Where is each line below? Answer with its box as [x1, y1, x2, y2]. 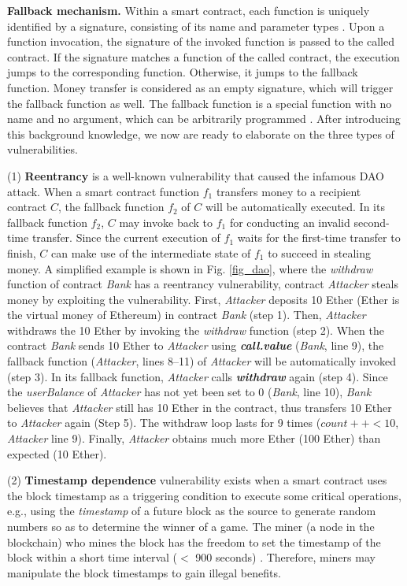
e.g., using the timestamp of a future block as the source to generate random [7, 503, 376, 519]
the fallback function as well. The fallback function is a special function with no [7, 95, 392, 111]
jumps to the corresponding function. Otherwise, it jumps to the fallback [7, 64, 358, 80]
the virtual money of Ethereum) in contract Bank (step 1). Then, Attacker [7, 306, 366, 323]
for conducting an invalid [229, 213, 350, 230]
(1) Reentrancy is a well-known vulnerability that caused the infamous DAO [7, 167, 384, 184]
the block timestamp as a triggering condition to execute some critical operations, [7, 487, 401, 503]
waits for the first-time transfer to [237, 229, 401, 246]
